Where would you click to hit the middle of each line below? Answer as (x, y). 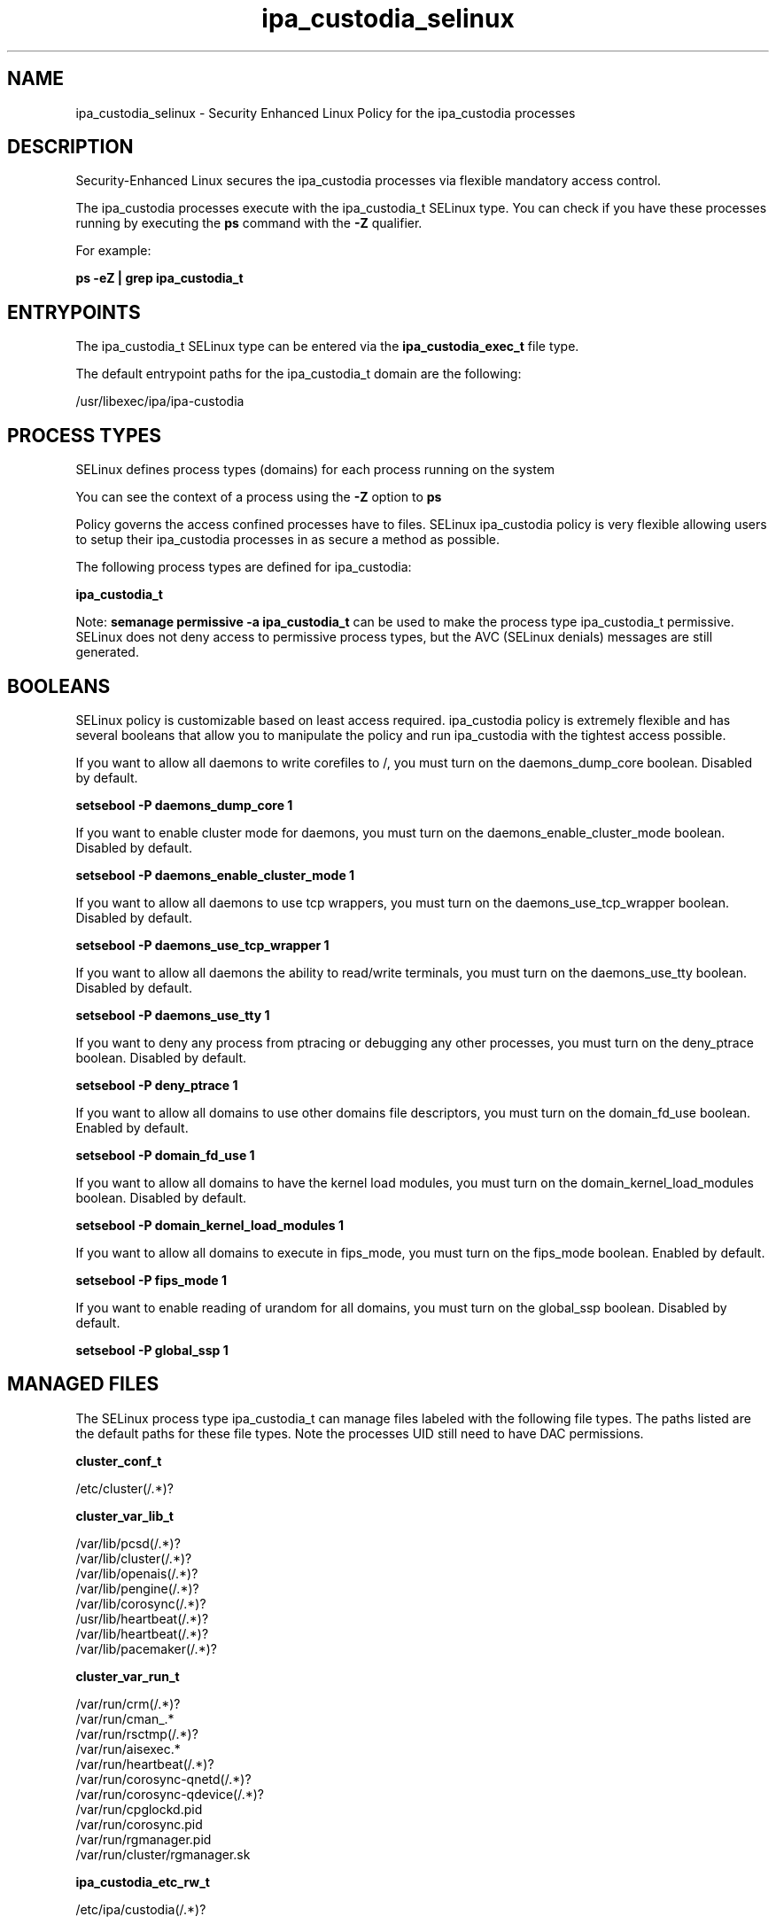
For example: (113, 251)
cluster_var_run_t (128, 1676)
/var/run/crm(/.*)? (128, 1703)
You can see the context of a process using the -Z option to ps (259, 497)
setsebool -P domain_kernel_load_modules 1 (210, 1225)
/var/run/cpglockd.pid (139, 1809)
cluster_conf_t (119, 1461)
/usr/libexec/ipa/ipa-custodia (160, 401)
